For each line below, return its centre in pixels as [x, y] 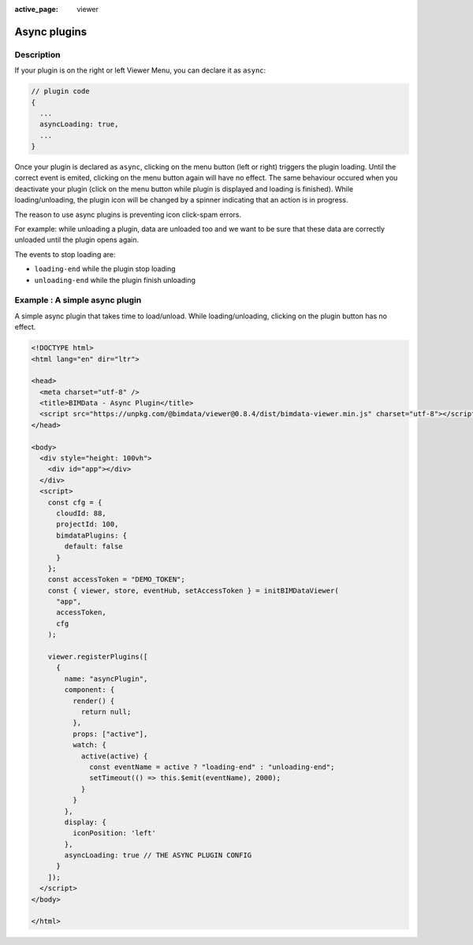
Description [37, 54]
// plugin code [60, 91]
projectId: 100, [88, 525]
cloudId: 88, [81, 513]
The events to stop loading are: [65, 254]
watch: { [89, 745]
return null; [106, 712]
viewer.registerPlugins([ [98, 657]
